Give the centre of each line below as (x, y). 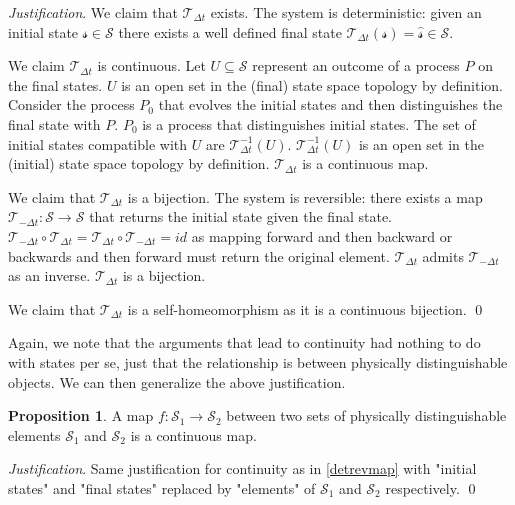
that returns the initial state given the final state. (241, 216)
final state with (54, 123)
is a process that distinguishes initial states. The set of (309, 123)
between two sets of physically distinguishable (366, 415)
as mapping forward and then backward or (322, 235)
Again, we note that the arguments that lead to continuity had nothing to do (244, 342)
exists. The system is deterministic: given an (346, 12)
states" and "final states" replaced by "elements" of (162, 487)
